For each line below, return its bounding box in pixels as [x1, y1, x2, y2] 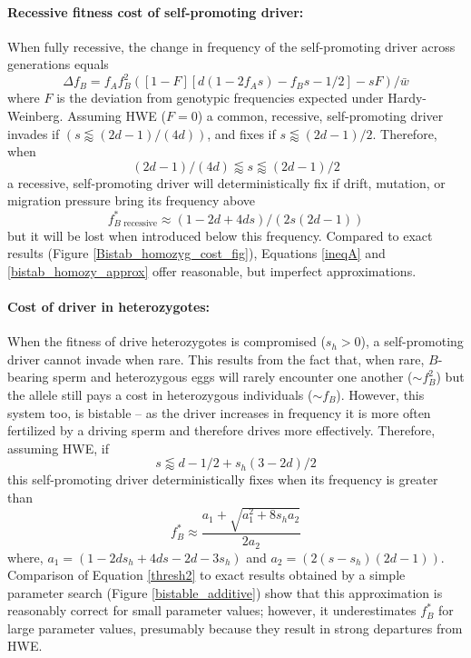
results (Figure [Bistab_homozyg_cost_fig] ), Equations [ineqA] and [7, 244, 386, 263]
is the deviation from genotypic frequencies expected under [56, 88, 384, 107]
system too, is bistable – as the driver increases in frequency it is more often [7, 403, 431, 422]
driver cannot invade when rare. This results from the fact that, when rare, [7, 349, 425, 368]
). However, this [336, 384, 425, 404]
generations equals [7, 55, 109, 74]
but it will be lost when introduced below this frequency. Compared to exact [7, 225, 433, 244]
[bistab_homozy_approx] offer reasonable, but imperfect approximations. [7, 261, 417, 280]
